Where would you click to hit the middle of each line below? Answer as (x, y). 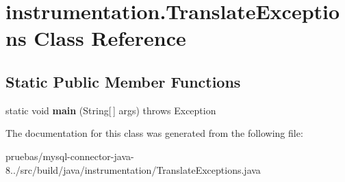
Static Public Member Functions (123, 81)
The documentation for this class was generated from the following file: (154, 133)
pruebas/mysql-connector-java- (70, 156)
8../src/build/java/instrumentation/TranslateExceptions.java (133, 169)
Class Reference (110, 38)
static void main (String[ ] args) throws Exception (111, 110)
